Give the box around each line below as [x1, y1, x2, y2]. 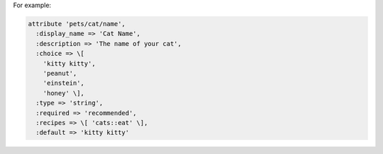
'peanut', [43, 69, 77, 77]
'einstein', [43, 79, 85, 88]
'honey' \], [43, 89, 85, 97]
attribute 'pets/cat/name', [28, 20, 126, 28]
